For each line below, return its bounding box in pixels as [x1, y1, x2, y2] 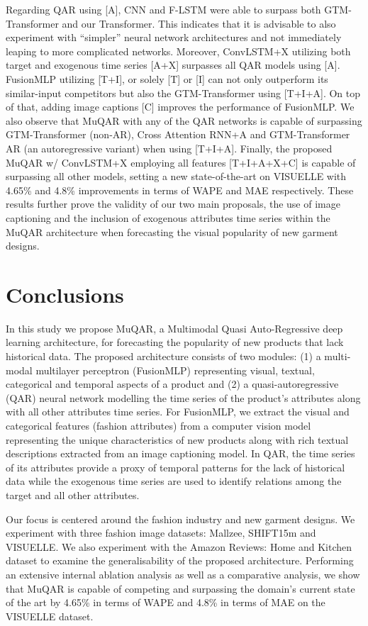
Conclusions [6, 279, 124, 308]
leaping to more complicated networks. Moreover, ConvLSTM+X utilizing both [6, 43, 351, 58]
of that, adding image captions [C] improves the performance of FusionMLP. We [6, 99, 355, 114]
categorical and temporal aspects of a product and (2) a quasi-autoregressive [6, 376, 339, 391]
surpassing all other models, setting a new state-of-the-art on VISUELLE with [6, 169, 347, 184]
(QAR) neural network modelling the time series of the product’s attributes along [6, 390, 361, 405]
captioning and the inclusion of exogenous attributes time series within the [6, 210, 330, 225]
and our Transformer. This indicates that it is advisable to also [62, 16, 336, 30]
